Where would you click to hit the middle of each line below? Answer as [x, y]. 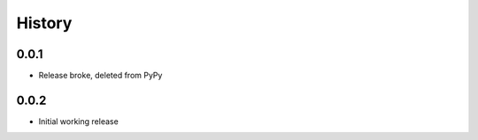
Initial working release [78, 121]
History [44, 23]
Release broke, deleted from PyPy [100, 76]
